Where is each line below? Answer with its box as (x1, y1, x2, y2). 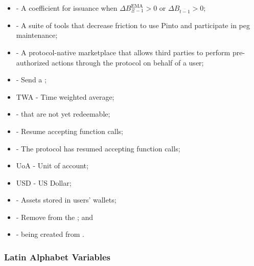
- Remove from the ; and (16, 211, 94, 222)
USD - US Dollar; (16, 177, 72, 188)
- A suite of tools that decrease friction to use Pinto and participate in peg (16, 19, 250, 30)
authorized (16, 57, 50, 68)
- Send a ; (16, 74, 47, 85)
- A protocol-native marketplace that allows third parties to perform (16, 47, 230, 57)
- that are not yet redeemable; (16, 108, 110, 119)
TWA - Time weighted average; (16, 91, 114, 102)
